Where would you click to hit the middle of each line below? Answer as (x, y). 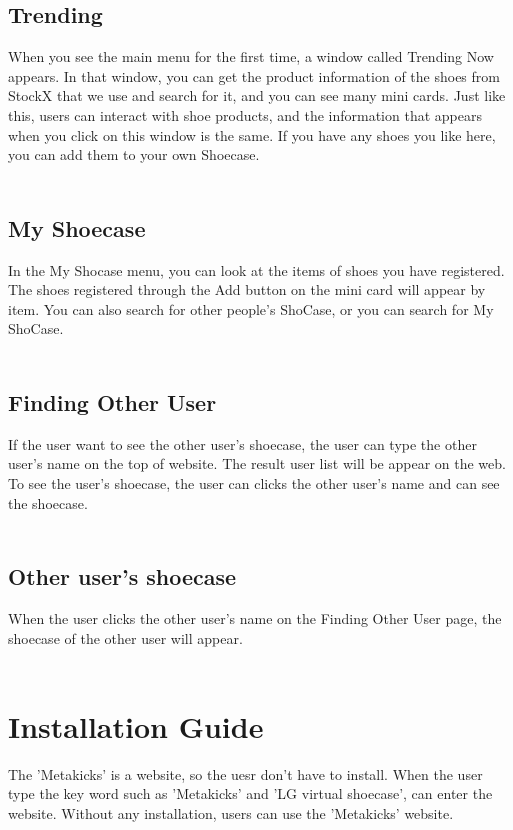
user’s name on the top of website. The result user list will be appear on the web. (257, 463)
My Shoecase (77, 227)
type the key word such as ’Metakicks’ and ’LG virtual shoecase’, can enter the (250, 793)
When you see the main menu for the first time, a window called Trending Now (251, 56)
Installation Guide (136, 725)
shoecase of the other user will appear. (125, 637)
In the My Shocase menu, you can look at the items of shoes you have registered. (256, 269)
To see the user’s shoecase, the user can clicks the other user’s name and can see (254, 482)
